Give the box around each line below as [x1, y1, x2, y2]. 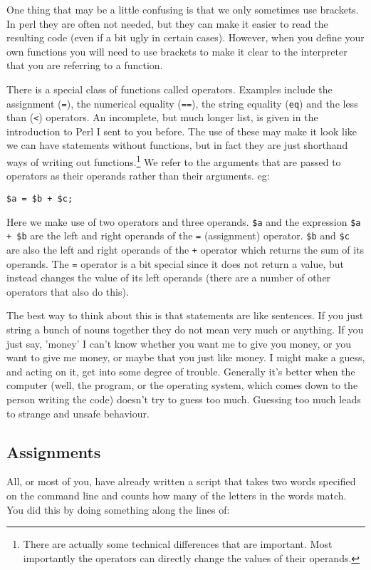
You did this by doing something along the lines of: [6, 502, 230, 517]
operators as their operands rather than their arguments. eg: [6, 168, 270, 183]
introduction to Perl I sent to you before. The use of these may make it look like [6, 123, 357, 138]
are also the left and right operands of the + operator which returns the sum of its [6, 242, 365, 256]
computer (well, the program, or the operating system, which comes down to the [6, 378, 358, 393]
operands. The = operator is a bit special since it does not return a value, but [6, 256, 345, 271]
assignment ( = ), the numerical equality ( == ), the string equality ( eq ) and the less [6, 95, 358, 110]
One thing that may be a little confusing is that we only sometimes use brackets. [6, 2, 359, 16]
